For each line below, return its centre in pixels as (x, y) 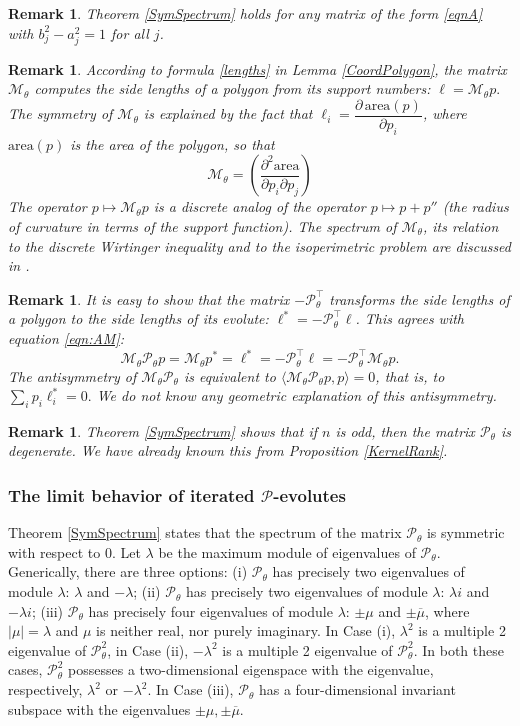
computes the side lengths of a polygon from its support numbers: (232, 88)
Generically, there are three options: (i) (128, 571)
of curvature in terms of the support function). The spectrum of (202, 225)
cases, (25, 669)
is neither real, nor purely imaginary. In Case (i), (246, 630)
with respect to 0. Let (74, 551)
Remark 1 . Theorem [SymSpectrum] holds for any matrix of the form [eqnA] (245, 13)
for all (130, 32)
